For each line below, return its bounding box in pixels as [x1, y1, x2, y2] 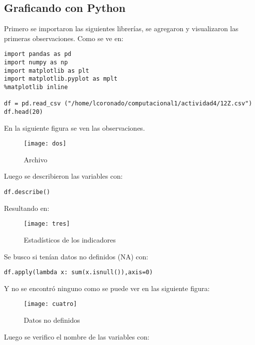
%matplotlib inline [4, 84, 68, 91]
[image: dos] [24, 140, 66, 148]
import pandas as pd [4, 50, 72, 58]
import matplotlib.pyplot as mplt [4, 75, 118, 83]
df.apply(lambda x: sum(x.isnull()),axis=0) [4, 269, 153, 276]
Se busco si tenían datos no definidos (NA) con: [4, 251, 149, 261]
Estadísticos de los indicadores [24, 234, 116, 245]
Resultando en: [4, 202, 50, 213]
